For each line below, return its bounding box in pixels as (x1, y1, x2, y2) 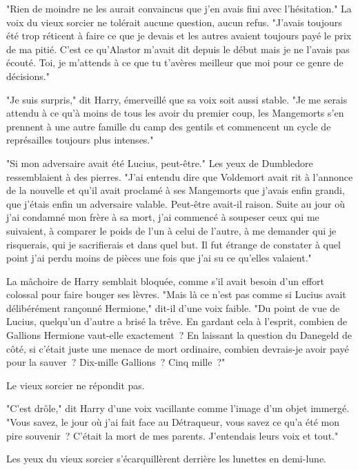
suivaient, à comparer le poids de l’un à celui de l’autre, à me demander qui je (6, 223, 337, 237)
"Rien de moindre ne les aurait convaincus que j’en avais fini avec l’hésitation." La (6, 1, 352, 15)
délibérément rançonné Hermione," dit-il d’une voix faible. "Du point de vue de (6, 300, 340, 315)
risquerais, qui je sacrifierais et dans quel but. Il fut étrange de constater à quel (6, 237, 341, 251)
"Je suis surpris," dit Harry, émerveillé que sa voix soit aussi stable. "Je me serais (6, 92, 348, 106)
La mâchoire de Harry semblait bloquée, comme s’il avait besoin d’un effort (6, 273, 324, 288)
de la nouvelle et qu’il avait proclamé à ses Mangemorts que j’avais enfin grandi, (6, 183, 345, 197)
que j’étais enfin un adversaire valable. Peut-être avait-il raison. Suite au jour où (6, 196, 346, 210)
